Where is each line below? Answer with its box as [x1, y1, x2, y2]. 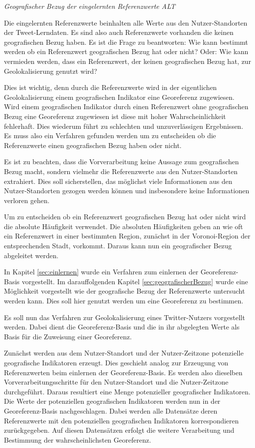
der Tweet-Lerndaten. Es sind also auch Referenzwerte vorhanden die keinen [4, 27, 234, 37]
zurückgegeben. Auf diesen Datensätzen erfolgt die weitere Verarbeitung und [4, 425, 234, 435]
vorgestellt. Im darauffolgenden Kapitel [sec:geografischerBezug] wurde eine [22, 276, 248, 286]
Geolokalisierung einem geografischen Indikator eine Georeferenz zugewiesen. [4, 91, 235, 102]
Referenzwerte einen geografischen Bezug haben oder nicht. [4, 140, 182, 150]
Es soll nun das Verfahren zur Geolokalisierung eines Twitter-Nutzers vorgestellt [4, 312, 245, 322]
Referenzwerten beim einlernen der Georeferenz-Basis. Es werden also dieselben [4, 367, 243, 377]
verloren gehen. [4, 195, 50, 205]
